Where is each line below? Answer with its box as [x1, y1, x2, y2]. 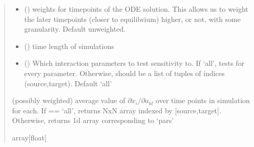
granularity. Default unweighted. [24, 23, 126, 34]
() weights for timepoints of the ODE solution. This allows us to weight [24, 4, 248, 14]
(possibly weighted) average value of [12, 95, 125, 106]
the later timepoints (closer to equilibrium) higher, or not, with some [24, 13, 241, 24]
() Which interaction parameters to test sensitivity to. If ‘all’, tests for [24, 58, 245, 68]
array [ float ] [12, 132, 47, 142]
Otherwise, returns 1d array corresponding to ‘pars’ [12, 115, 174, 126]
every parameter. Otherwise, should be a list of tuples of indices [24, 67, 225, 78]
